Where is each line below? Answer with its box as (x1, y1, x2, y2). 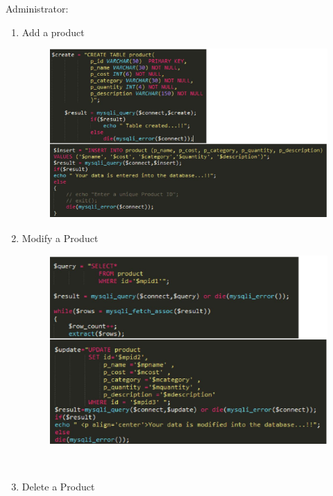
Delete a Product (22, 479, 95, 494)
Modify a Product (22, 231, 99, 246)
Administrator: (6, 1, 69, 15)
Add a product (22, 24, 85, 39)
